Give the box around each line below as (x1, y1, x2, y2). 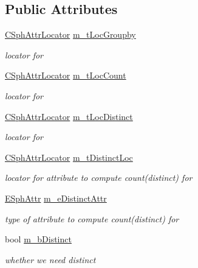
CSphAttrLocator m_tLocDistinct (5, 110, 133, 122)
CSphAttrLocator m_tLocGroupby (5, 28, 136, 41)
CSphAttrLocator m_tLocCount (5, 69, 126, 82)
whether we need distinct (5, 253, 96, 266)
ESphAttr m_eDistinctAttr (5, 191, 107, 204)
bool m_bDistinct (5, 233, 72, 245)
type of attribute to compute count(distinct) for (5, 212, 179, 225)
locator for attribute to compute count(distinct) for (5, 171, 193, 184)
